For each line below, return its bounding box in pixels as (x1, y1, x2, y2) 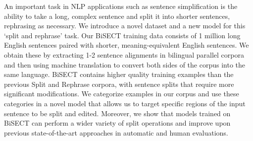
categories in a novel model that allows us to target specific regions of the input (4, 98, 246, 108)
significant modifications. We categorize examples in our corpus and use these (4, 88, 239, 99)
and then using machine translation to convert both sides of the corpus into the (4, 59, 246, 70)
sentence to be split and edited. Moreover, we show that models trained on (4, 108, 231, 118)
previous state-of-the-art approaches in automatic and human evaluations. (4, 127, 228, 138)
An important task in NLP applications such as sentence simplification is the (4, 1, 238, 11)
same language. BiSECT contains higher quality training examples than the (4, 69, 234, 79)
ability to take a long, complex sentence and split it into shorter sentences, (4, 10, 230, 21)
